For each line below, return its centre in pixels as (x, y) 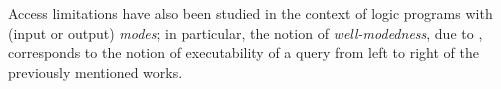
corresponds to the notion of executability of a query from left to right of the (243, 52)
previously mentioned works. (95, 71)
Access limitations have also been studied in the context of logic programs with (250, 13)
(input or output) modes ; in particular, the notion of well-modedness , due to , (245, 32)
